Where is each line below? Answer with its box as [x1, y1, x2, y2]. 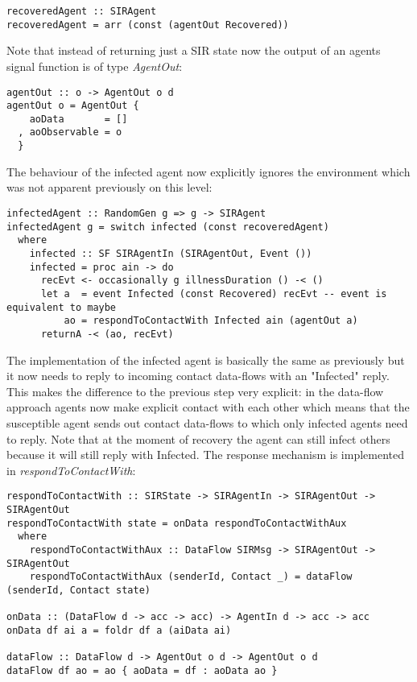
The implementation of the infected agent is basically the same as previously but [6, 351, 405, 368]
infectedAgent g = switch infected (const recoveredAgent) [6, 221, 329, 233]
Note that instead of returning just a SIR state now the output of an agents [6, 42, 381, 59]
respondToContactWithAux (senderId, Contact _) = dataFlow [29, 571, 353, 583]
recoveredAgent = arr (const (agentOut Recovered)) [6, 19, 289, 31]
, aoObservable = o [18, 126, 122, 138]
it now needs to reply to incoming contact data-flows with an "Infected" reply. [6, 367, 390, 384]
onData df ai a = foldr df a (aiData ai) [6, 624, 232, 636]
